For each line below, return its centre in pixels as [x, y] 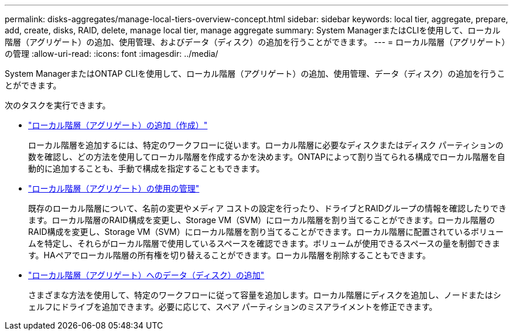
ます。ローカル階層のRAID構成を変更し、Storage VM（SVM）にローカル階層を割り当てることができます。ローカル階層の [261, 220]
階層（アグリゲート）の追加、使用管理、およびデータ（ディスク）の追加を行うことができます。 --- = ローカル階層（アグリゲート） [255, 42]
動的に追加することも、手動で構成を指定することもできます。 [146, 168]
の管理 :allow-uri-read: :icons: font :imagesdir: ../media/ [112, 54]
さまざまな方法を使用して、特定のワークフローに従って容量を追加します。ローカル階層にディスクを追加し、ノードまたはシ [265, 295]
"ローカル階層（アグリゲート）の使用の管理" [114, 188]
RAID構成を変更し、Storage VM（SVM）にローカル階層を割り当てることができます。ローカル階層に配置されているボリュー [266, 232]
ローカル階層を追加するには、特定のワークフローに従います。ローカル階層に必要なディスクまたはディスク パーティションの [266, 145]
